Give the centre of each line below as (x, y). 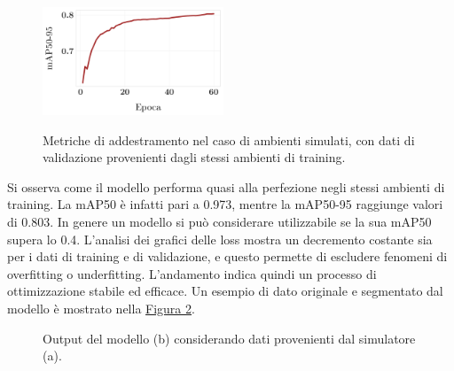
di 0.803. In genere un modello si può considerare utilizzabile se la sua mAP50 (219, 221)
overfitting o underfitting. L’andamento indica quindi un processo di (192, 273)
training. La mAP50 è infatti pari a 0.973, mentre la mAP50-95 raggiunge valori (225, 204)
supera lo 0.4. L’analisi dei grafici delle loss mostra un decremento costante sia (220, 239)
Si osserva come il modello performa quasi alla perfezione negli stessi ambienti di (226, 186)
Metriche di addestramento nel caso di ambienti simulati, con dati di (229, 139)
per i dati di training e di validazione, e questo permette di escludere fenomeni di (227, 256)
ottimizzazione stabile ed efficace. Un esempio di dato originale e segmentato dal (225, 291)
